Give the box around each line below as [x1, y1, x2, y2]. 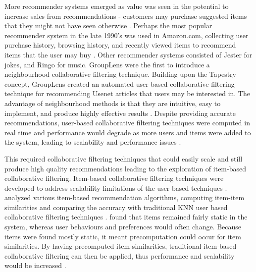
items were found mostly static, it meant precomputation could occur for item [4, 231, 241, 241]
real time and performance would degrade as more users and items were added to [4, 127, 251, 137]
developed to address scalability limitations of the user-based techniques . [4, 182, 227, 193]
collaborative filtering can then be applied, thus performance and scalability [4, 250, 235, 261]
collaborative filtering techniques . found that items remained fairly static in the [4, 212, 248, 222]
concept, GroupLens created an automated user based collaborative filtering [4, 78, 235, 89]
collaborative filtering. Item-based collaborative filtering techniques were [4, 173, 224, 183]
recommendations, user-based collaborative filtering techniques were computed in [4, 117, 250, 128]
